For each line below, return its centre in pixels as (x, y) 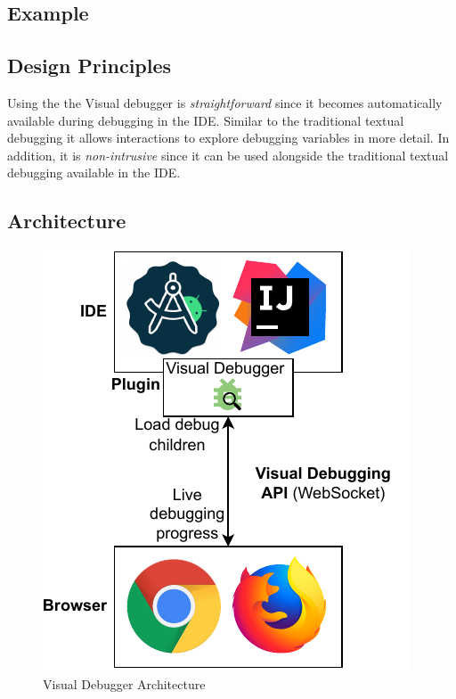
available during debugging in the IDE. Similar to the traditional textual (206, 120)
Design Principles (90, 66)
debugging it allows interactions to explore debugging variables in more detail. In (228, 138)
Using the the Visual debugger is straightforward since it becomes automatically (225, 102)
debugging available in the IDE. (94, 173)
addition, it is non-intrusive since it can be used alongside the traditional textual (228, 155)
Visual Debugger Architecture (124, 683)
